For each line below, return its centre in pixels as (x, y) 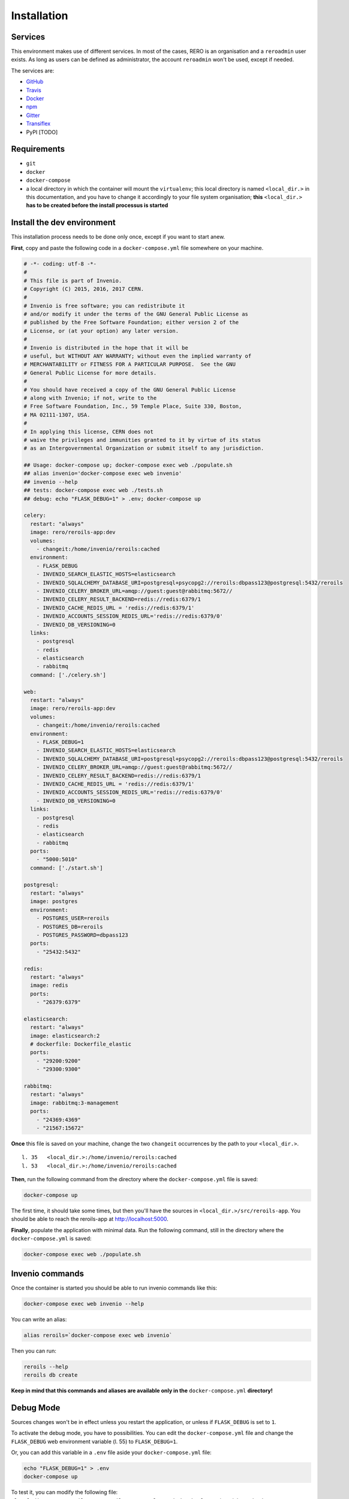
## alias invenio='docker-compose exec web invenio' (103, 473)
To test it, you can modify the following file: (64, 1492)
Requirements (38, 149)
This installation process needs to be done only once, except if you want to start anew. (118, 237)
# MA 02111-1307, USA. (57, 415)
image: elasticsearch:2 (65, 1036)
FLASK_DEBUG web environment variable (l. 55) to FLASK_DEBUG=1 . (94, 1441)
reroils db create (51, 1375)
